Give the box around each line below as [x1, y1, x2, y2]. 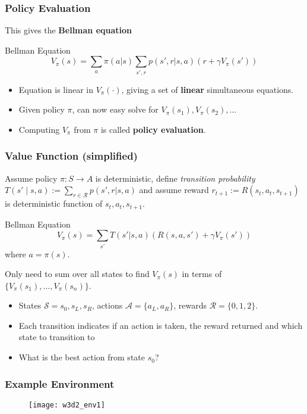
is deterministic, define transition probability [95, 172, 255, 184]
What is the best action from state [18, 351, 145, 363]
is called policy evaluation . [100, 123, 206, 135]
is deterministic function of [5, 197, 103, 210]
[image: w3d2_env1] [29, 400, 105, 409]
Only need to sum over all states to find [5, 267, 150, 280]
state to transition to [18, 331, 95, 343]
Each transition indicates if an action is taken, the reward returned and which [18, 319, 303, 331]
